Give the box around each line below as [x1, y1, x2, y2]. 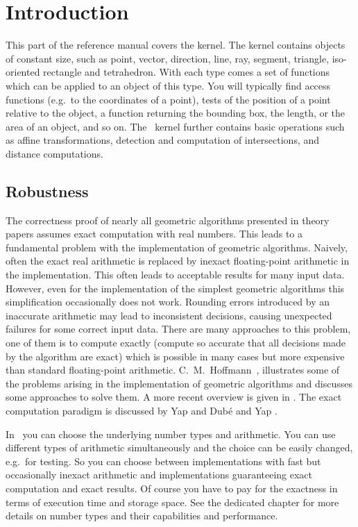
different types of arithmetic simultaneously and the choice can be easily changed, [6, 440, 353, 455]
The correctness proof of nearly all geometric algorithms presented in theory [6, 212, 330, 227]
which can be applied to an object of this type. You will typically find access [6, 78, 331, 92]
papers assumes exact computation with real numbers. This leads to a [6, 226, 303, 241]
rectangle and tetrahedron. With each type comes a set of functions [43, 65, 330, 79]
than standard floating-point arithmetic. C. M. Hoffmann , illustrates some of [6, 362, 340, 377]
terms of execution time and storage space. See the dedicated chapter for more [6, 494, 339, 509]
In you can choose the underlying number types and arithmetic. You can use [6, 426, 336, 441]
